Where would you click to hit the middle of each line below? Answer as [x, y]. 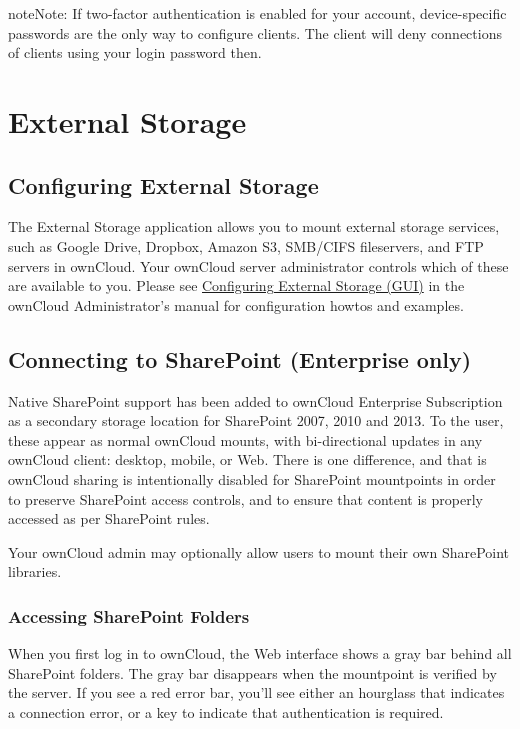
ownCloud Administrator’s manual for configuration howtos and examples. [236, 304]
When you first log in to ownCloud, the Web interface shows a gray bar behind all [260, 653]
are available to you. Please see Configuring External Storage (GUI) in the [236, 285]
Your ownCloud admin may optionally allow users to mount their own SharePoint [259, 551]
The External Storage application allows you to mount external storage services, [254, 226]
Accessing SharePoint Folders [129, 615]
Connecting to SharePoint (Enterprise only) [240, 358]
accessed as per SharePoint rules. [109, 518]
